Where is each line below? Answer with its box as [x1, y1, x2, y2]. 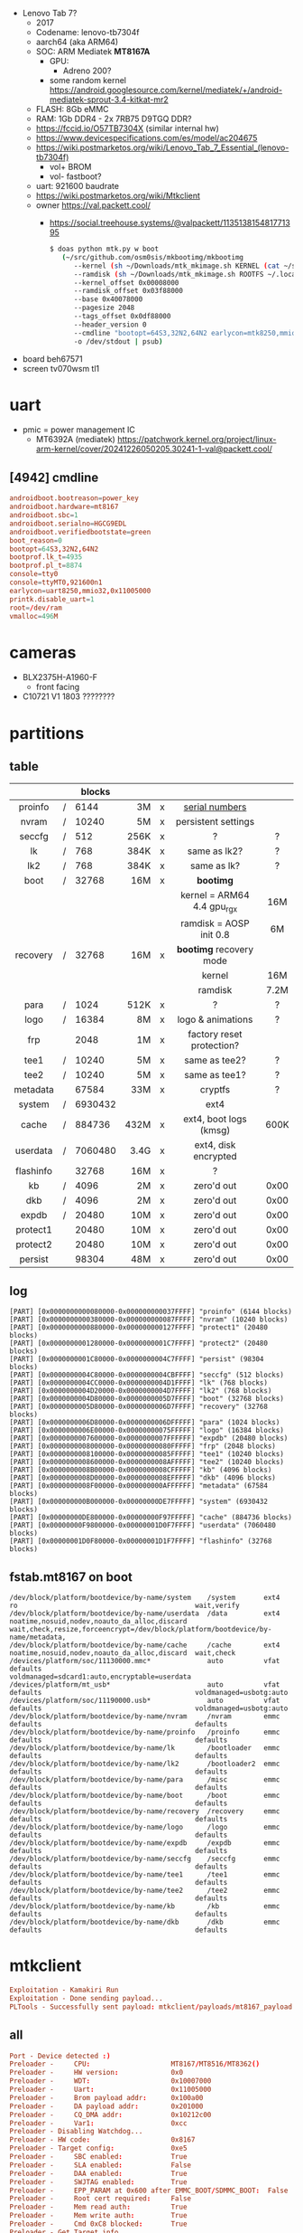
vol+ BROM [49, 162, 92, 172]
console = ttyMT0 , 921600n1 [9, 578, 103, 587]
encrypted [193, 1150, 237, 1162]
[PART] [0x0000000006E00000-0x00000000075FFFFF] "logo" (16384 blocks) [9, 1426, 284, 1435]
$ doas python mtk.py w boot [49, 244, 160, 253]
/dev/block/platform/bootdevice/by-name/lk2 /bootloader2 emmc [9, 1759, 280, 1769]
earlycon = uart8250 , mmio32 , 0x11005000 [9, 586, 151, 595]
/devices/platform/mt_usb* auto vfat [9, 1680, 280, 1689]
